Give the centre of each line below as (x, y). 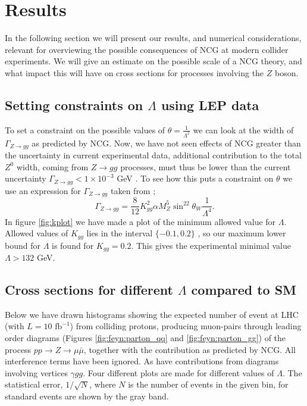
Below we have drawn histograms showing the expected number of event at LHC (152, 314)
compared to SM (244, 290)
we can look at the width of (243, 129)
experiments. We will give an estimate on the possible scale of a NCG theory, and (153, 61)
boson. (286, 72)
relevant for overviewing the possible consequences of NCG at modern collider (147, 49)
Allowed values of (37, 233)
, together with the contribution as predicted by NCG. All (189, 349)
